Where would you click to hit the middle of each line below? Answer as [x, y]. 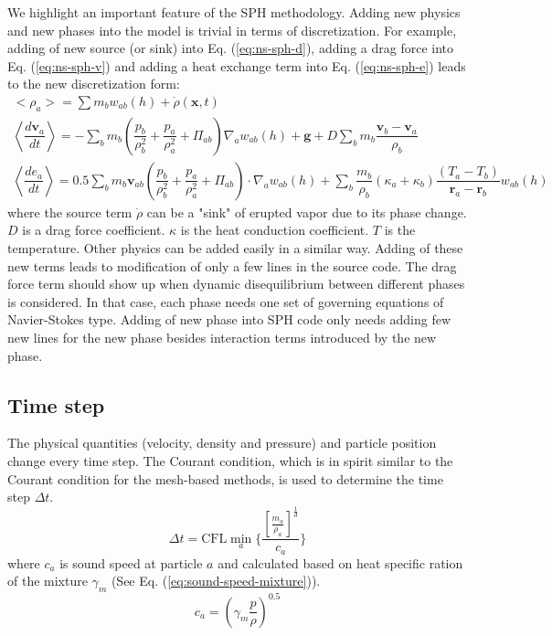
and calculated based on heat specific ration [340, 562]
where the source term [70, 212]
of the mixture [48, 581]
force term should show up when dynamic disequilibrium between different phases [236, 284]
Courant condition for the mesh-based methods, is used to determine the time [225, 478]
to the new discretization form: [94, 84]
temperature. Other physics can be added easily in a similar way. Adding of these [235, 248]
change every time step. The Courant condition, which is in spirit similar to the [230, 461]
